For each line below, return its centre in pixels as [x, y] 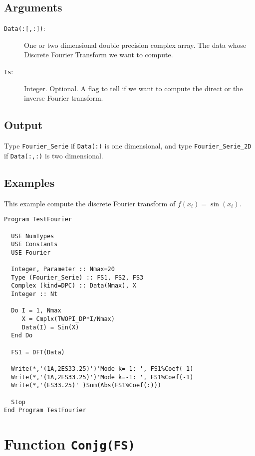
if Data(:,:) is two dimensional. [54, 155]
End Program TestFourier [45, 410]
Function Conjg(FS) [70, 444]
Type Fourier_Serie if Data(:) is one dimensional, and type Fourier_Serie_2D [128, 146]
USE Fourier [31, 252]
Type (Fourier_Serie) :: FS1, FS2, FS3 [77, 277]
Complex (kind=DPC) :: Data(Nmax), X [74, 286]
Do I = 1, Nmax [36, 311]
